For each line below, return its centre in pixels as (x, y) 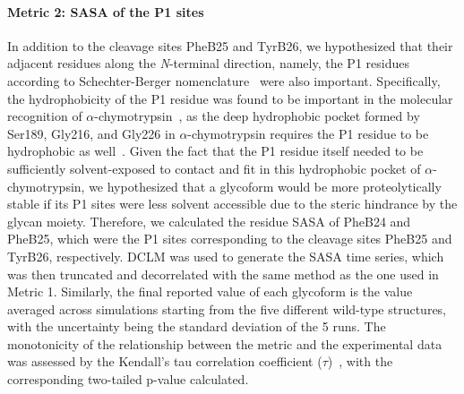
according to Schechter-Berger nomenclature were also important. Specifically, (224, 80)
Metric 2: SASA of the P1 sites (106, 11)
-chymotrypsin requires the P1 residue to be (308, 133)
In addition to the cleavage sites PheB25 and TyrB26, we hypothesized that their (230, 45)
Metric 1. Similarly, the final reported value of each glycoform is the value (210, 291)
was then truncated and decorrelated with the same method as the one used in (223, 274)
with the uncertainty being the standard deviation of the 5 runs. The (197, 326)
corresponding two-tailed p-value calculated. (128, 379)
